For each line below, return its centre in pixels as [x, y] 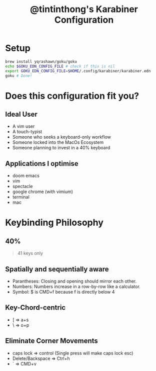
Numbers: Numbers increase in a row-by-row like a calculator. [76, 287]
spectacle [22, 187]
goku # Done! [19, 76]
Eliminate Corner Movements [52, 341]
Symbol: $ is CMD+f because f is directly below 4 [63, 292]
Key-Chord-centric [35, 308]
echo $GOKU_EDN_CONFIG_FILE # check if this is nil [60, 66]
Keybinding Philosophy [54, 223]
